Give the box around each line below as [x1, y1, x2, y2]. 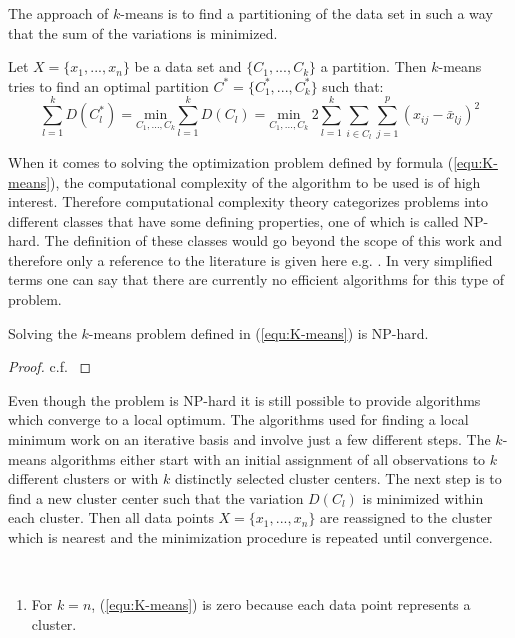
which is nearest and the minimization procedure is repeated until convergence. [8, 527, 493, 547]
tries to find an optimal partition [8, 75, 209, 96]
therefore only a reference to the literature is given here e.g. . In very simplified [8, 249, 493, 270]
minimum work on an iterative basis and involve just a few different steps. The [8, 429, 491, 450]
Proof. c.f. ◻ [8, 356, 92, 377]
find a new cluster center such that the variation [8, 487, 304, 508]
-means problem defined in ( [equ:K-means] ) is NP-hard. [88, 322, 429, 343]
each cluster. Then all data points [8, 507, 214, 528]
